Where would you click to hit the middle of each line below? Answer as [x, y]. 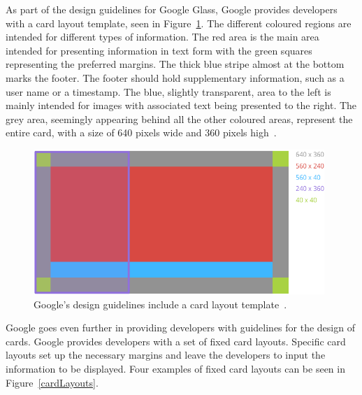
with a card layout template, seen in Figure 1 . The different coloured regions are [179, 23]
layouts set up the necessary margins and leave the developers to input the [166, 355]
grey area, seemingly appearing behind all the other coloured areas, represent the [179, 118]
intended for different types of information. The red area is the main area [162, 37]
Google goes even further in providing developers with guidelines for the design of [180, 328]
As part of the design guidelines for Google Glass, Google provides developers [172, 9]
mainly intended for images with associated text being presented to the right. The [181, 105]
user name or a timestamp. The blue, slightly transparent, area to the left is [168, 91]
